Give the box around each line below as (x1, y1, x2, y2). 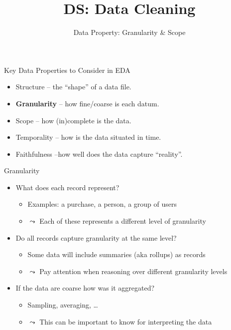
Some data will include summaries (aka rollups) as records (27, 249, 206, 260)
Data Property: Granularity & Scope (73, 27, 186, 37)
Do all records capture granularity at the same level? (15, 232, 177, 243)
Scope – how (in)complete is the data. (15, 115, 131, 125)
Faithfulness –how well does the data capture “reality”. (15, 148, 183, 159)
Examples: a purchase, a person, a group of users (27, 199, 177, 209)
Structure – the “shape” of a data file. (15, 81, 131, 92)
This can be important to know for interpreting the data (39, 316, 212, 327)
